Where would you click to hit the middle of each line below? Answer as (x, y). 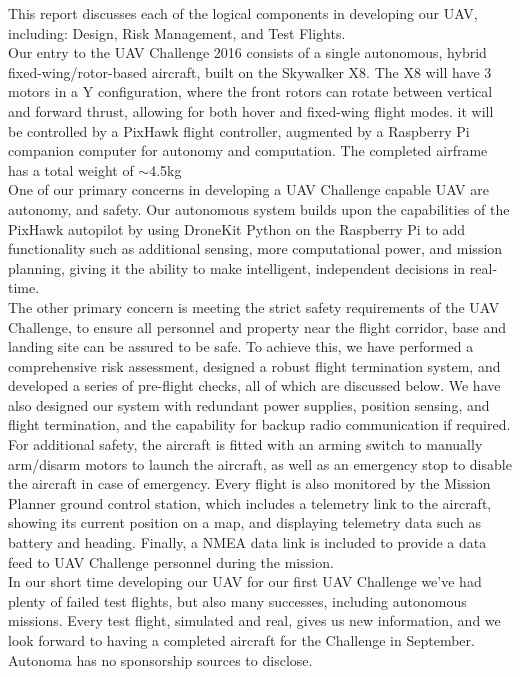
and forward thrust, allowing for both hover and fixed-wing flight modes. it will (251, 110)
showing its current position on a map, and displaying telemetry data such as (245, 522)
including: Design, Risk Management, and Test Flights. (177, 32)
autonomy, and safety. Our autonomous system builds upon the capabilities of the (259, 208)
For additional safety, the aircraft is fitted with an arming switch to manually (245, 444)
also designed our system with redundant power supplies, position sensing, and (249, 404)
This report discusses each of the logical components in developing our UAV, (243, 13)
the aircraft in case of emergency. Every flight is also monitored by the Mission (249, 483)
